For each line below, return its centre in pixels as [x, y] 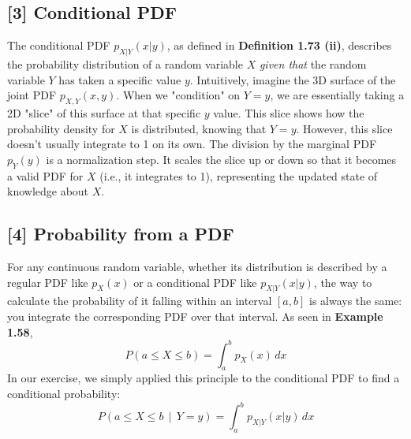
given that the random [313, 64]
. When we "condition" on [178, 95]
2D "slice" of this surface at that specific [104, 112]
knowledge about [48, 191]
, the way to [343, 282]
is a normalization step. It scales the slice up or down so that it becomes [221, 159]
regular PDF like [48, 282]
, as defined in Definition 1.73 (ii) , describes [279, 45]
